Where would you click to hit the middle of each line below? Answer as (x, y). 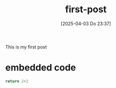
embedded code (41, 68)
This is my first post (26, 47)
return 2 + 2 (17, 81)
